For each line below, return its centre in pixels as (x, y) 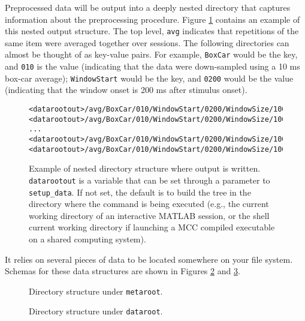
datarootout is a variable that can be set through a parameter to (150, 180)
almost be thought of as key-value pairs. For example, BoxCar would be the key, (151, 54)
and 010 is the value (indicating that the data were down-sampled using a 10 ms (152, 66)
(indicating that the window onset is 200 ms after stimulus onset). (126, 90)
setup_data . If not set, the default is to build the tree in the (140, 192)
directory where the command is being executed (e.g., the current (149, 204)
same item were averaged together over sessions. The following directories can (147, 42)
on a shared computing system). (87, 238)
